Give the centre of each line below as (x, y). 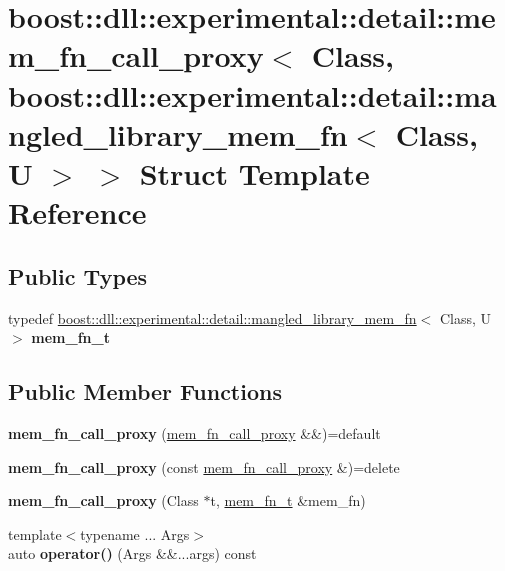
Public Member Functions (145, 391)
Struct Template (254, 172)
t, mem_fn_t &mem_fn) (288, 500)
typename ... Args (135, 533)
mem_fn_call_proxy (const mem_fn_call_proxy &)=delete (204, 466)
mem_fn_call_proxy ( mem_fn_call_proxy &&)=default (194, 432)
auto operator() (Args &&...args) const (132, 553)
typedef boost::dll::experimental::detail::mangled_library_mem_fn (212, 317)
